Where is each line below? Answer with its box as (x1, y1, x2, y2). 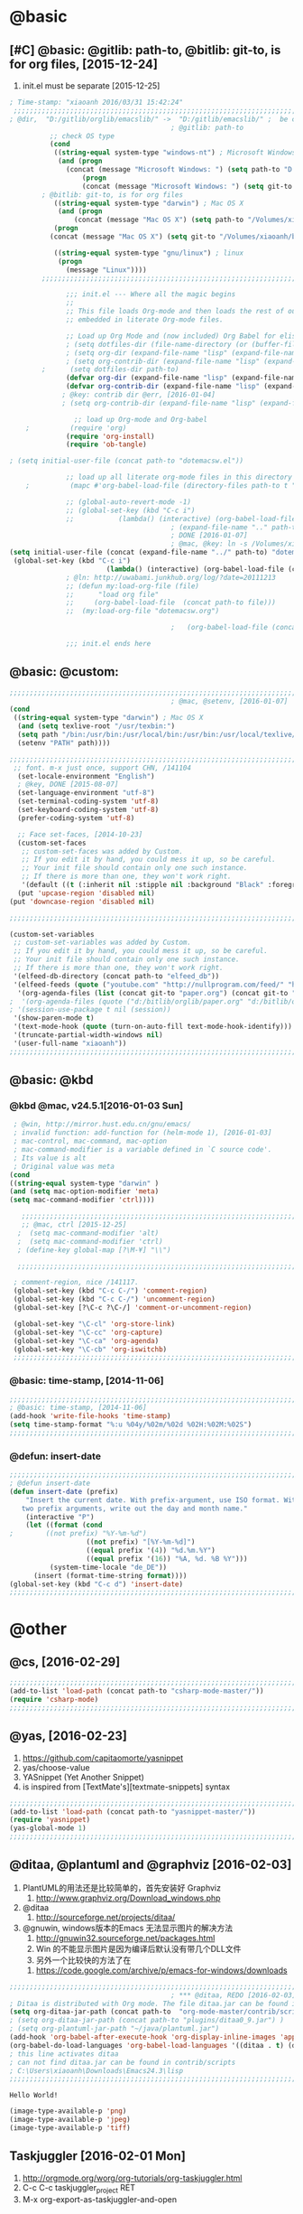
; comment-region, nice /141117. (13, 1278, 140, 1287)
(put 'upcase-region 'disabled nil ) (17, 888, 155, 898)
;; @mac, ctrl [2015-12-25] (21, 1220, 127, 1229)
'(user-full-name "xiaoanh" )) (13, 1039, 127, 1048)
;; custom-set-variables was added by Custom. (13, 938, 192, 948)
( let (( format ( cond (25, 1520, 103, 1530)
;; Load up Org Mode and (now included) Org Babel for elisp (66, 332, 300, 341)
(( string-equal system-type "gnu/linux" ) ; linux (53, 248, 244, 257)
